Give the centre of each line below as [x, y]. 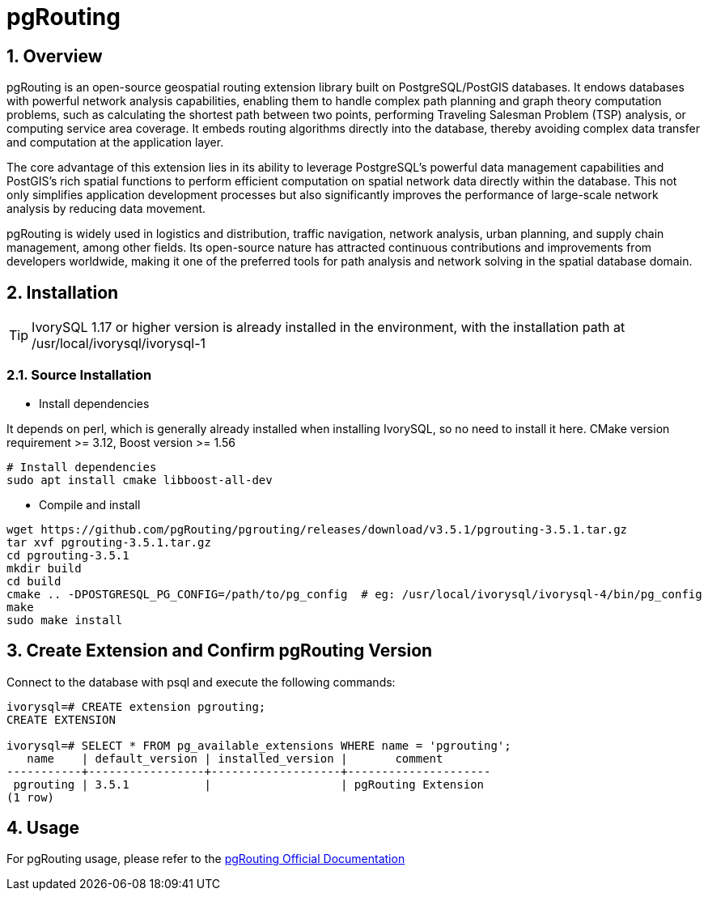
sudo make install [65, 620]
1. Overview [55, 56]
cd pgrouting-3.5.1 [68, 555]
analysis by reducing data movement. [106, 209]
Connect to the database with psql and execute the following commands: [201, 682]
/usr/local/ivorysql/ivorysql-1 [119, 344]
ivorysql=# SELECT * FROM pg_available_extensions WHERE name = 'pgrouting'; [259, 745]
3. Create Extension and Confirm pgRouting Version [220, 651]
